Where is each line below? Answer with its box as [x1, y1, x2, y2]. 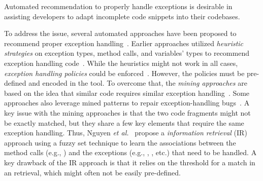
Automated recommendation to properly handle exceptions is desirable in [4, 1, 233, 11]
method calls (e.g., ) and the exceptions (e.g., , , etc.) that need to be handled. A [4, 147, 257, 158]
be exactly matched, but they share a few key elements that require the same [4, 117, 244, 128]
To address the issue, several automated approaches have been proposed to [4, 28, 237, 39]
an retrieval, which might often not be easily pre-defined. [4, 167, 181, 177]
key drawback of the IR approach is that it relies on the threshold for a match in [4, 157, 255, 167]
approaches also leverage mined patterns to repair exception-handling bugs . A [4, 97, 250, 108]
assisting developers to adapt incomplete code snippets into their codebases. [4, 11, 240, 21]
